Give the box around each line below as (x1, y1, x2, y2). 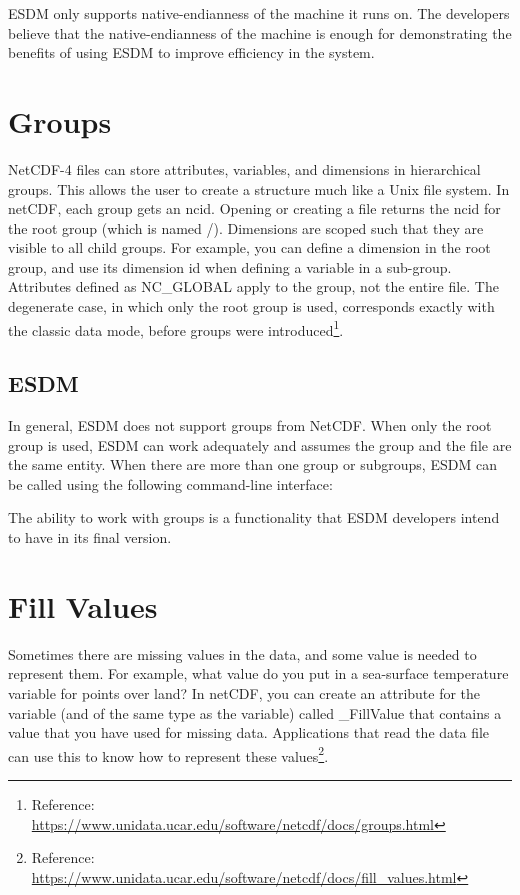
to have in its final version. (8, 527, 172, 548)
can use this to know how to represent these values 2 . (8, 742, 329, 766)
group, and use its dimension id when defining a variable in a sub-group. (8, 256, 452, 277)
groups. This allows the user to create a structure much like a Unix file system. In (8, 178, 510, 199)
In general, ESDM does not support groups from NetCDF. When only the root (8, 415, 492, 436)
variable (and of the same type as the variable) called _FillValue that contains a (8, 702, 502, 723)
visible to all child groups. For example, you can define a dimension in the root (8, 237, 491, 258)
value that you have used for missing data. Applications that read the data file (8, 722, 490, 743)
